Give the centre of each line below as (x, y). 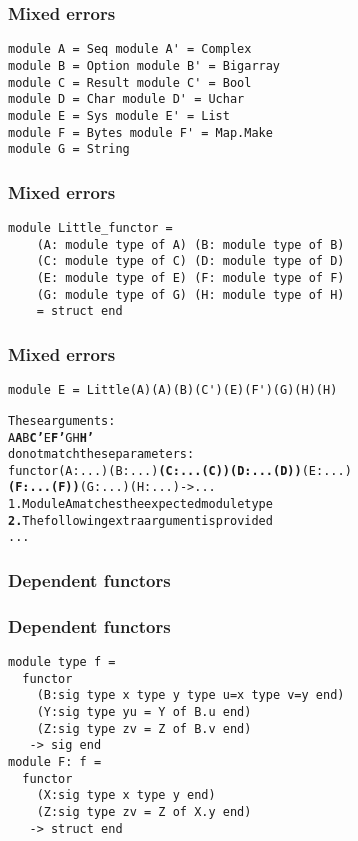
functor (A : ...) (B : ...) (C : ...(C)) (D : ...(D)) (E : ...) (180, 470)
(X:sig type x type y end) (126, 795)
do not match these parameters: (101, 454)
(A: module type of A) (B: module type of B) (190, 244)
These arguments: (62, 420)
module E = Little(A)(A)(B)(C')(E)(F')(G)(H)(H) (173, 390)
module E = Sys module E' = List (119, 115)
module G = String (69, 149)
